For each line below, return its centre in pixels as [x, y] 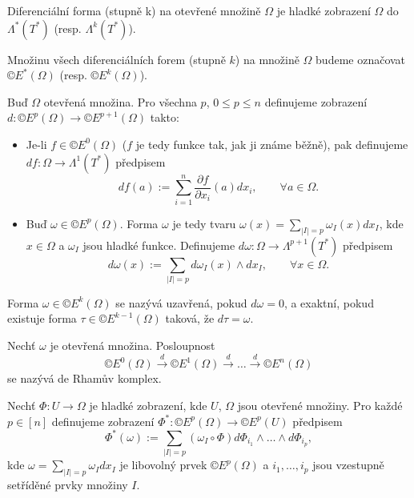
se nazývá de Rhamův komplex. [84, 378]
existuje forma [42, 318]
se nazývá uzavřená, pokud [181, 302]
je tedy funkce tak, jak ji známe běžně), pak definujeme [272, 144]
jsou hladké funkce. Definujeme [159, 245]
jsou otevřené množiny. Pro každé [320, 406]
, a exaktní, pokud [329, 302]
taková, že [190, 318]
